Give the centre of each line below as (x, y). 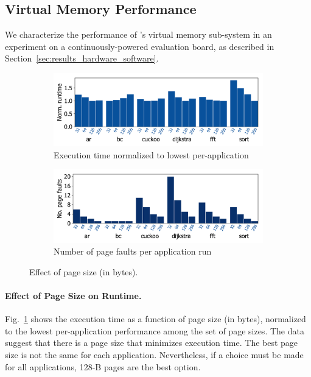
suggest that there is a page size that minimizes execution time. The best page (152, 343)
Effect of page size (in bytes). (84, 271)
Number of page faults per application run (133, 251)
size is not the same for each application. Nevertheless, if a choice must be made (154, 355)
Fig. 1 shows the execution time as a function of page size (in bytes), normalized (155, 319)
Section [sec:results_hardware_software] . (82, 58)
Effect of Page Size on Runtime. (73, 296)
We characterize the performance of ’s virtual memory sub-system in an (138, 34)
